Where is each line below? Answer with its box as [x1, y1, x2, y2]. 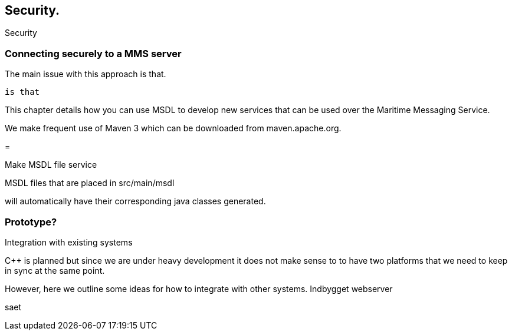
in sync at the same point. [5, 265, 105, 276]
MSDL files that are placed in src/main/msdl [5, 178, 175, 188]
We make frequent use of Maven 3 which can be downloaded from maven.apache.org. [5, 123, 342, 134]
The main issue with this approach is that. [5, 69, 166, 79]
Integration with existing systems [5, 237, 133, 247]
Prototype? [5, 215, 57, 228]
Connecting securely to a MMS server [5, 47, 182, 59]
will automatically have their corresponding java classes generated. [5, 196, 266, 207]
